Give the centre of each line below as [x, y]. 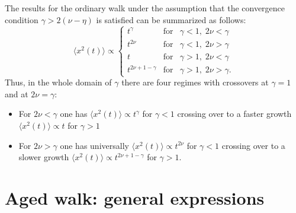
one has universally [94, 145]
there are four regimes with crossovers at [195, 82]
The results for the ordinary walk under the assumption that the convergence [145, 8]
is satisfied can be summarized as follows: [171, 19]
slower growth [44, 157]
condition [22, 19]
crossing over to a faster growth [234, 114]
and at [17, 93]
